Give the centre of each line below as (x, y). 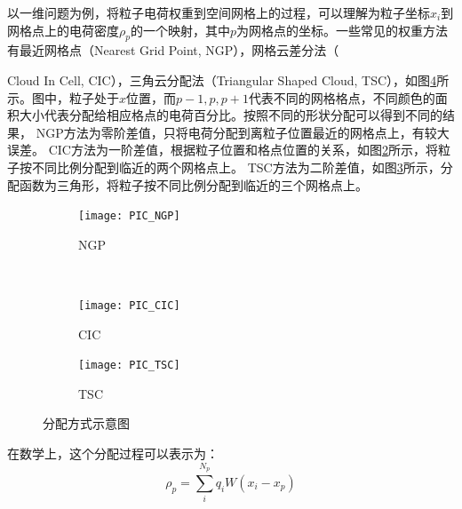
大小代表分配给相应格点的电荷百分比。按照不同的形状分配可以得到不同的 (231, 115)
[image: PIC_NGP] (129, 216)
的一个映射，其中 (180, 30)
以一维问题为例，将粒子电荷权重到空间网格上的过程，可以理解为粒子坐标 (219, 12)
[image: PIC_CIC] (129, 305)
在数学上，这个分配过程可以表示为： (113, 453)
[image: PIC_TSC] (129, 366)
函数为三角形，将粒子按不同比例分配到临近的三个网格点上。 (193, 184)
